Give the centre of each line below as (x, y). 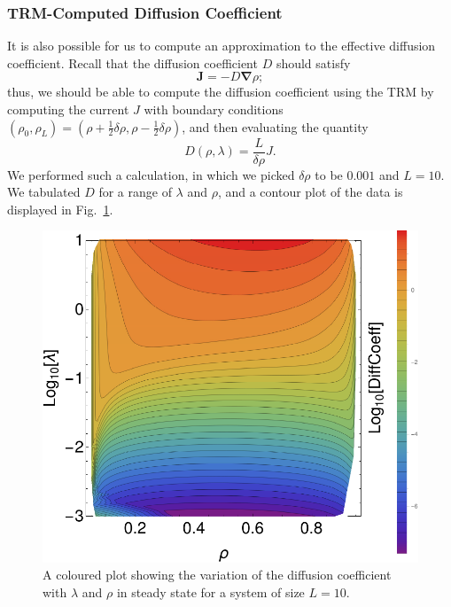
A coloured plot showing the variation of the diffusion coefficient (217, 575)
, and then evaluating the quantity (275, 126)
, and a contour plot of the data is (310, 192)
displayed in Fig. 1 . (60, 209)
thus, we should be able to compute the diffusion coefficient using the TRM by (221, 92)
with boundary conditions (214, 109)
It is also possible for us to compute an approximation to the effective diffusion (222, 46)
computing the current (68, 109)
